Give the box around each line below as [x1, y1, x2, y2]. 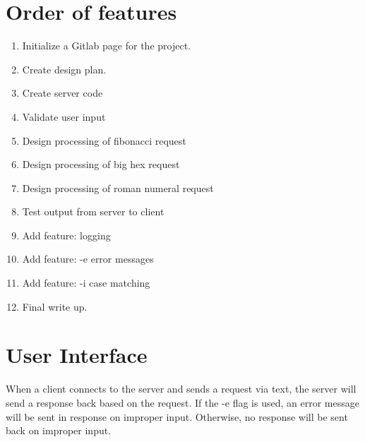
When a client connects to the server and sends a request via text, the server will [6, 381, 357, 396]
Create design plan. [22, 61, 107, 76]
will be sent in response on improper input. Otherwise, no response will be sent [6, 409, 348, 424]
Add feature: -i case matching [22, 275, 150, 290]
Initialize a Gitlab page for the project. [22, 38, 191, 53]
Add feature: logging [22, 227, 111, 242]
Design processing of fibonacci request [22, 133, 186, 148]
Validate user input [22, 109, 106, 124]
